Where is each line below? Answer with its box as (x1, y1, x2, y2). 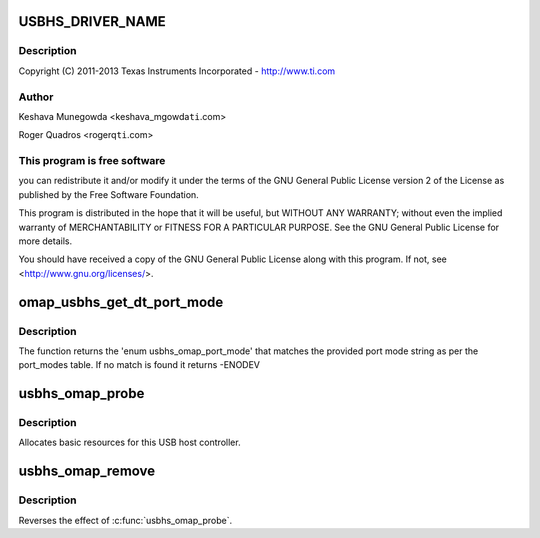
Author (18, 90, 54, 104)
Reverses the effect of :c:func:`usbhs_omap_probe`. (18, 514, 233, 526)
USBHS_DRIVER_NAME (18, 13, 166, 30)
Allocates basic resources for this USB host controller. (18, 436, 241, 449)
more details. (18, 235, 73, 247)
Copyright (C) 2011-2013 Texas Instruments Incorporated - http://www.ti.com (18, 65, 336, 77)
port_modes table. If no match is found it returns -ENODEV (18, 359, 260, 371)
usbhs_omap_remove (18, 463, 156, 480)
